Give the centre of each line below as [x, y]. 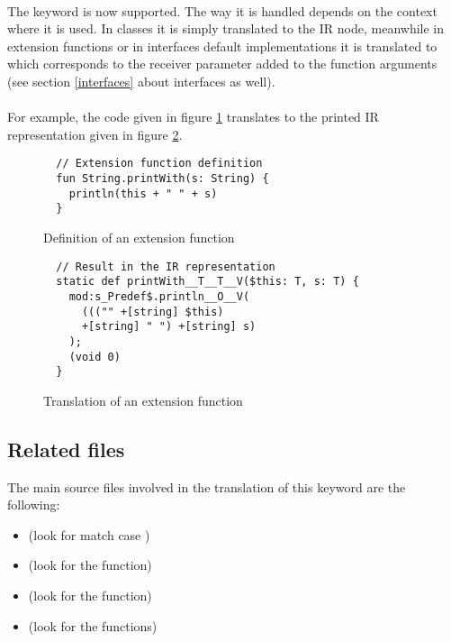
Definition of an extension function [139, 237]
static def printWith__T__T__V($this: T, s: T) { [207, 282]
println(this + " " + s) [143, 193]
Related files [66, 449]
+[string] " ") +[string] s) [169, 327]
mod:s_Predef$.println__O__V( [159, 296]
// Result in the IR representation [166, 266]
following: [34, 504]
